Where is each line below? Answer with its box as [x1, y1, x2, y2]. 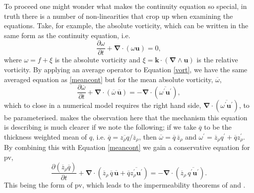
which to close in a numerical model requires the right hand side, [4, 99, 201, 110]
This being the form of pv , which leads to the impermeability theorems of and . [4, 179, 246, 190]
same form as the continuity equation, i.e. [4, 30, 130, 40]
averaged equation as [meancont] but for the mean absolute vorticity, [4, 74, 213, 84]
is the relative [196, 54, 238, 65]
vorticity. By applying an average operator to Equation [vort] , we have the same [4, 64, 248, 75]
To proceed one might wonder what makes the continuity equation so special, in [4, 1, 247, 11]
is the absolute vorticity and [55, 54, 140, 65]
